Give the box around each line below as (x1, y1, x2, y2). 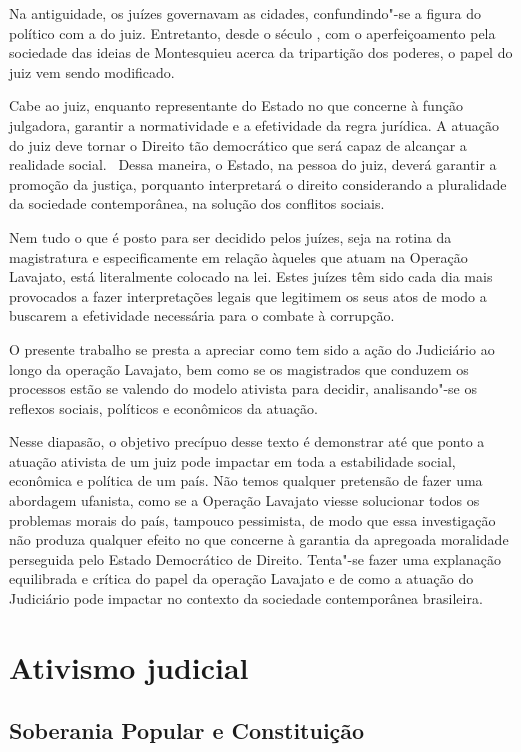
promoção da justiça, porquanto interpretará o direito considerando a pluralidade (9, 173, 507, 194)
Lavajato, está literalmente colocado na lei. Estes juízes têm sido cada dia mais (9, 266, 493, 287)
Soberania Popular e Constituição (9, 715, 365, 746)
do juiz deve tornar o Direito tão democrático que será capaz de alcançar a (9, 134, 467, 155)
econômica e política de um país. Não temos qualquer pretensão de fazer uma (9, 470, 483, 491)
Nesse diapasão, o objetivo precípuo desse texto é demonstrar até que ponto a (9, 431, 485, 452)
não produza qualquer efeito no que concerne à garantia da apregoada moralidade (9, 529, 509, 550)
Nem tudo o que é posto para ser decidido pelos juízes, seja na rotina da (9, 226, 452, 247)
